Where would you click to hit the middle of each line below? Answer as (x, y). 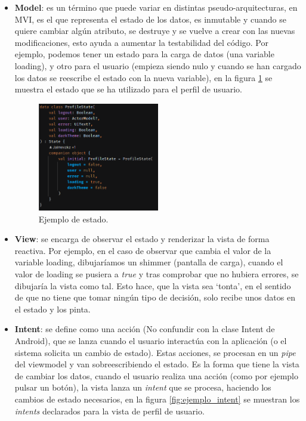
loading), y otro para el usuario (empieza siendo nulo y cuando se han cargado (158, 65)
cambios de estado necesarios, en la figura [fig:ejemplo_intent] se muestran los (157, 399)
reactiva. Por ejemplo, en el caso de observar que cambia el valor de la (143, 250)
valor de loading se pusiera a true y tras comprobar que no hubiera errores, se (157, 273)
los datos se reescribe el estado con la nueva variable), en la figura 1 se (143, 77)
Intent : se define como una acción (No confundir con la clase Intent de (145, 329)
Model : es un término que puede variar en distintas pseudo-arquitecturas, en (156, 7)
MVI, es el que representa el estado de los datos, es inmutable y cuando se (150, 19)
